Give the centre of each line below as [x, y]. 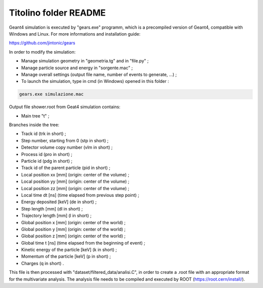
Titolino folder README [57, 13]
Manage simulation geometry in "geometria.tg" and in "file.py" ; [85, 61]
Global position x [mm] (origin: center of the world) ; [74, 222]
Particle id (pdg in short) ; [47, 161]
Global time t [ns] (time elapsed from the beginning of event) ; [83, 243]
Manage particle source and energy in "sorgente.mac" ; [77, 68]
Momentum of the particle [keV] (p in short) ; [66, 256]
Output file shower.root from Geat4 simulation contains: [65, 107]
